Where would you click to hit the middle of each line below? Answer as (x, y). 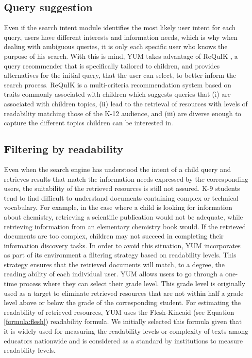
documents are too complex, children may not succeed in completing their (114, 236)
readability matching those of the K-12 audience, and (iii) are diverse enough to (123, 113)
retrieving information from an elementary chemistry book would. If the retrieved (125, 226)
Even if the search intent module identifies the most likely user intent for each (120, 27)
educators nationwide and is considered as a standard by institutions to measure (123, 340)
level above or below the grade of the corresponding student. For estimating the (122, 302)
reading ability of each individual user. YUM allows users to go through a (114, 274)
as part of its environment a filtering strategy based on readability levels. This (120, 255)
